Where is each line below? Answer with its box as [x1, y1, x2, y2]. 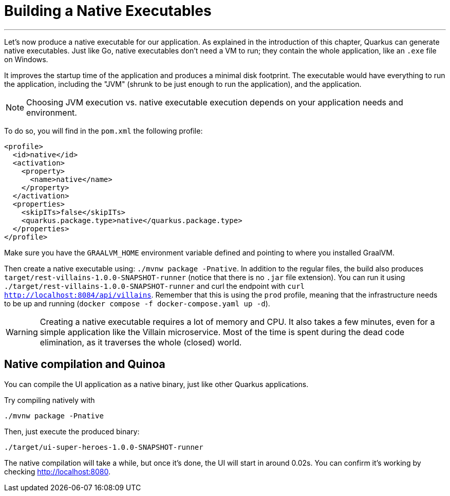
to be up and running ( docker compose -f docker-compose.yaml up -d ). [4, 299, 270, 308]
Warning [6, 326, 38, 337]
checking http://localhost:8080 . [4, 467, 110, 476]
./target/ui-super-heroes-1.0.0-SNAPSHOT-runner [4, 443, 203, 451]
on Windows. [4, 54, 48, 64]
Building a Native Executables [4, 2, 212, 20]
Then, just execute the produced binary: [4, 427, 140, 436]
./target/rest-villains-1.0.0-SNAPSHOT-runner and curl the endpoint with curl [4, 281, 305, 290]
